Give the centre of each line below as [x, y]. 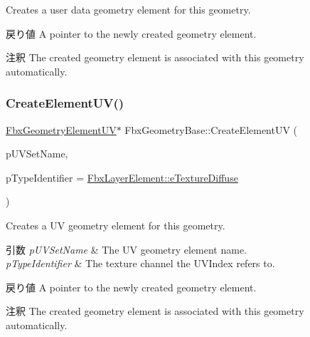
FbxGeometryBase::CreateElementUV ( [211, 129]
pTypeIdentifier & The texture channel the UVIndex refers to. [140, 263]
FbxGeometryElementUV [61, 129]
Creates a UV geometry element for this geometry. [116, 225]
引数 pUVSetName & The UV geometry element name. [127, 249]
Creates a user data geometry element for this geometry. [128, 9]
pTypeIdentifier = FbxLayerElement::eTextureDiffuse [122, 177]
